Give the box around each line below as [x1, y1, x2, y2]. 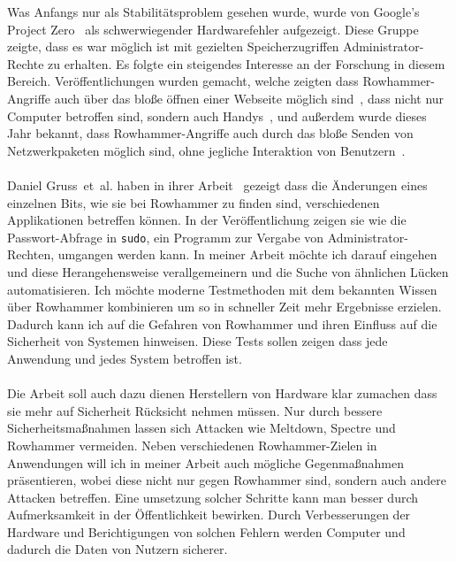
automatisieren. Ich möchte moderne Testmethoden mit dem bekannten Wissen [7, 280, 437, 298]
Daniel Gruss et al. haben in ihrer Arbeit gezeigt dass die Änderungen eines [7, 175, 428, 194]
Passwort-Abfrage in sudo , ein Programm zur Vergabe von [7, 227, 324, 246]
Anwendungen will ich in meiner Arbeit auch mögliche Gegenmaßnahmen [7, 453, 404, 472]
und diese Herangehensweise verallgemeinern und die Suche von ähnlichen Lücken [7, 262, 449, 280]
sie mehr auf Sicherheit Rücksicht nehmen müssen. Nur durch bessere [7, 401, 383, 419]
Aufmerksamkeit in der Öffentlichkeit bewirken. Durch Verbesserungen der [7, 505, 411, 524]
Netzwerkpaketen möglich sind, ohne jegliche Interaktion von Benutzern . [7, 141, 406, 159]
